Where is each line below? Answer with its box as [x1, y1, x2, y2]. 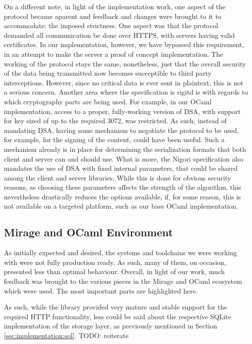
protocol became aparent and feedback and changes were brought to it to [4, 11, 221, 21]
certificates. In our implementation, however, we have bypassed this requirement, [4, 39, 244, 49]
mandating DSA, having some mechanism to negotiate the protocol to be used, [4, 125, 239, 135]
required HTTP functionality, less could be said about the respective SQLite [4, 311, 231, 321]
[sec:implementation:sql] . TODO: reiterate [4, 330, 129, 341]
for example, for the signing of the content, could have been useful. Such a [4, 134, 225, 145]
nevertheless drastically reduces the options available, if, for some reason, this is [4, 191, 241, 201]
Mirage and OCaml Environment [4, 225, 173, 240]
